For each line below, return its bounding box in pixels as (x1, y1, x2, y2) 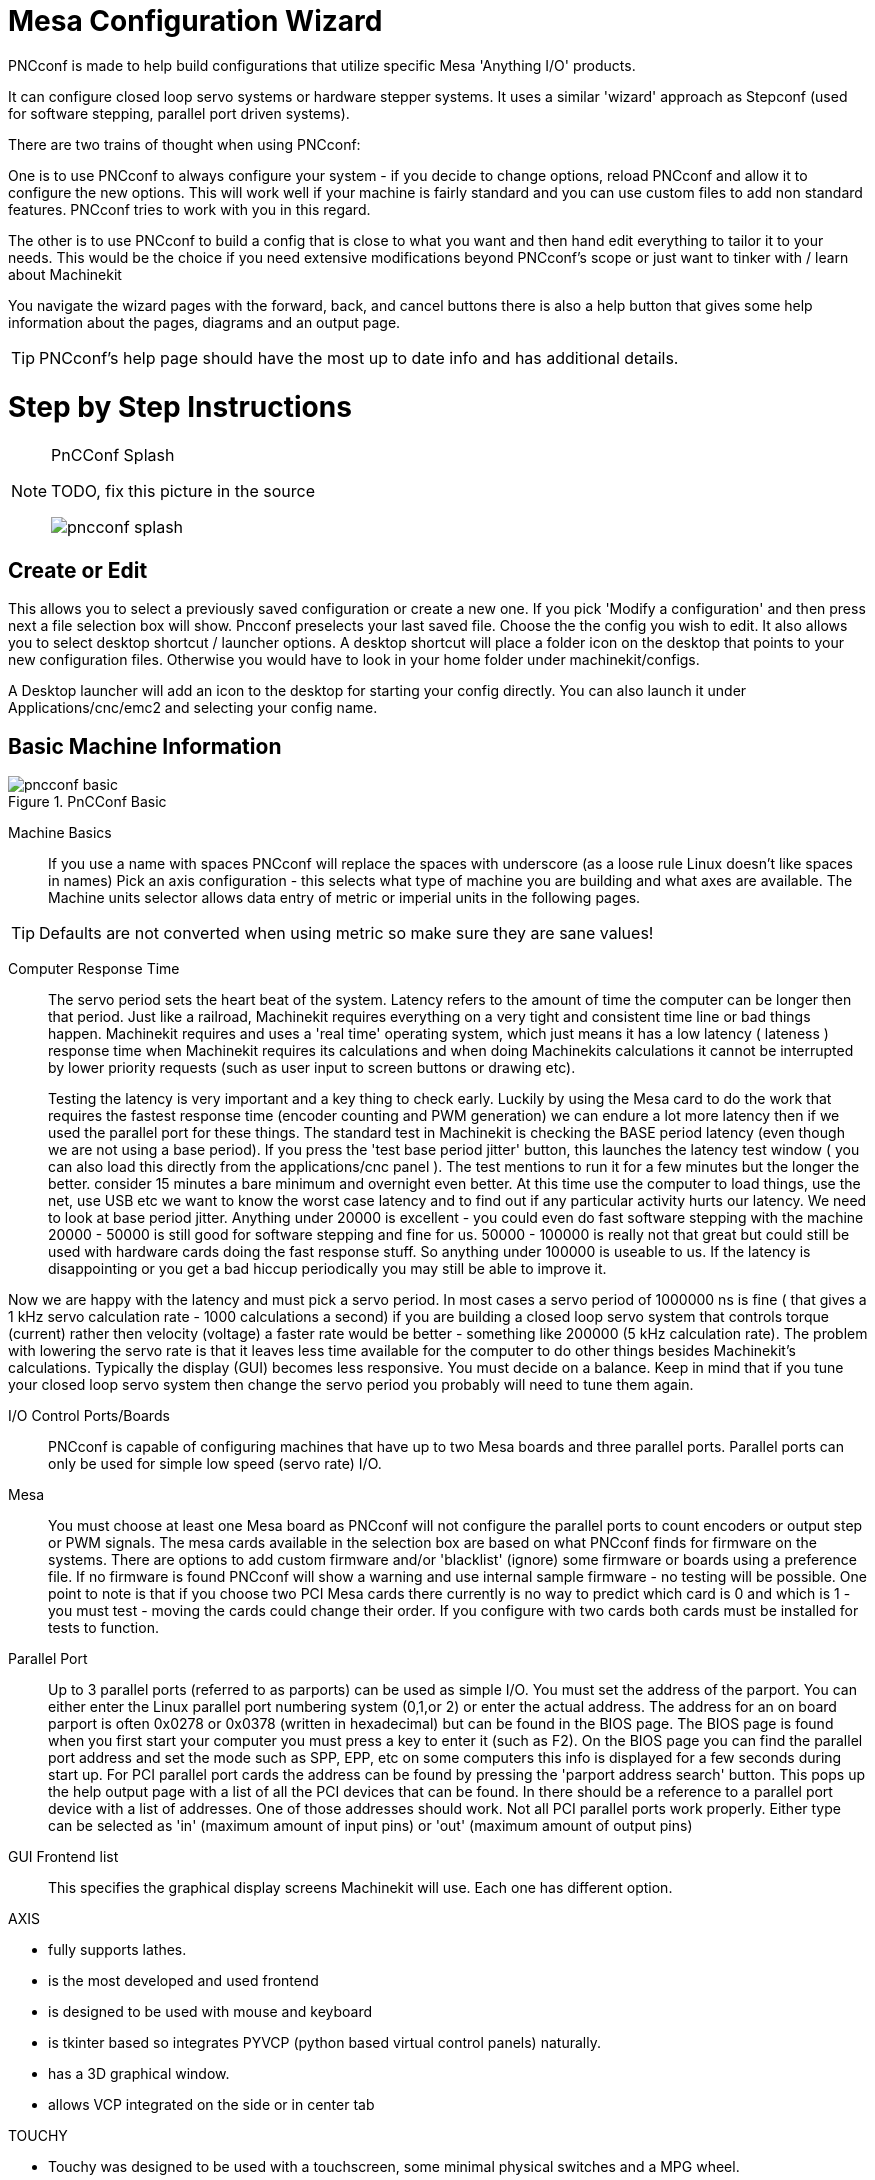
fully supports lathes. (48, 1940, 187, 1958)
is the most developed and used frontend (48, 1971, 319, 1989)
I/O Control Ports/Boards (8, 1406, 170, 1424)
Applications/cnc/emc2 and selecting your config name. (8, 699, 378, 717)
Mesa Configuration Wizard (8, 4, 383, 38)
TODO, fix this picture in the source (51, 481, 316, 502)
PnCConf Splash (51, 445, 175, 466)
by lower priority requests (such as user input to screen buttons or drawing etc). (48, 1058, 576, 1076)
